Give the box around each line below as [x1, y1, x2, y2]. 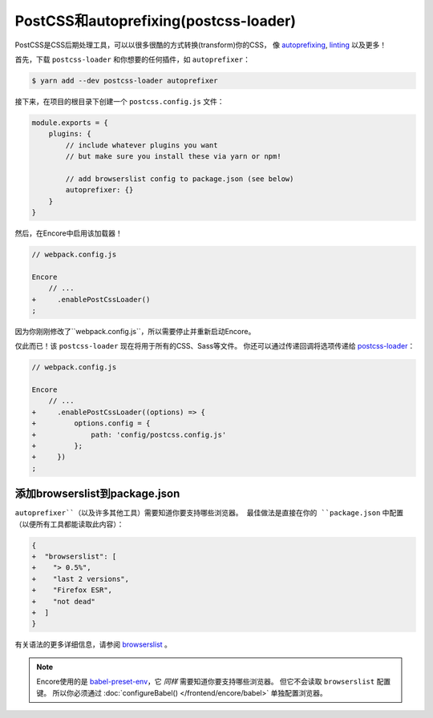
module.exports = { [31, 118, 108, 127]
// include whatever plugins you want [65, 140, 218, 150]
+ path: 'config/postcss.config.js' [31, 430, 227, 439]
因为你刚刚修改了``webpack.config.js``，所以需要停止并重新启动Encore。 [14, 326, 256, 336]
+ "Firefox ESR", [31, 586, 112, 595]
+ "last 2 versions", [31, 574, 130, 583]
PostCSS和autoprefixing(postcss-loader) [14, 12, 297, 30]
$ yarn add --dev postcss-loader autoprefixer [31, 76, 218, 85]
